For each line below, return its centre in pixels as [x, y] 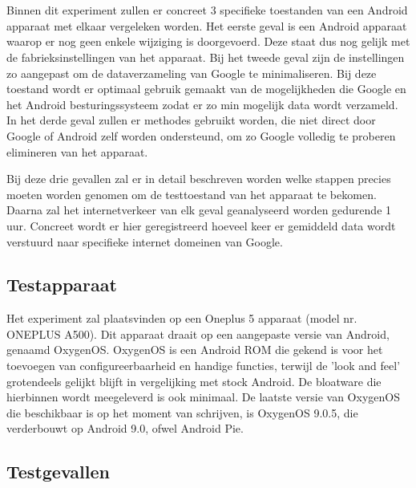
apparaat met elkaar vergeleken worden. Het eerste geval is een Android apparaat [207, 25]
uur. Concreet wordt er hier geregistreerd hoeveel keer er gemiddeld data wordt [201, 225]
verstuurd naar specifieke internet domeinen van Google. [145, 241]
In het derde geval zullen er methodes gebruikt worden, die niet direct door [191, 120]
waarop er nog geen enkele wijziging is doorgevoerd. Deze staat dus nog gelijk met [208, 41]
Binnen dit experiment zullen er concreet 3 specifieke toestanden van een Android [207, 10]
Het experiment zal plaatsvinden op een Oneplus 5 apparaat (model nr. [182, 318]
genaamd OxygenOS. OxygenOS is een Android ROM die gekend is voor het [195, 350]
